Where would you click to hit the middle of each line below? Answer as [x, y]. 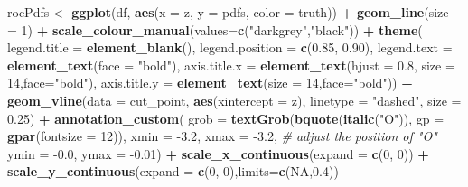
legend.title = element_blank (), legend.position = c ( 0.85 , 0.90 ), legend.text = [230, 47]
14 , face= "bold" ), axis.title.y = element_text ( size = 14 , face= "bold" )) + [210, 83]
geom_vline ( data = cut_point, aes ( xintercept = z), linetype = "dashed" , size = [234, 100]
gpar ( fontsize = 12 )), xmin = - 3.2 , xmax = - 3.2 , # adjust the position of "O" [222, 136]
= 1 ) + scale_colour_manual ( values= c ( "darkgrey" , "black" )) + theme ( [215, 29]
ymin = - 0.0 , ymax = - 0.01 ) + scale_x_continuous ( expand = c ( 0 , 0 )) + [218, 153]
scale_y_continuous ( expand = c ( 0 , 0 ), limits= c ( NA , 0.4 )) [173, 171]
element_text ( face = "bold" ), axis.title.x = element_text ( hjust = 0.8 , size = [231, 65]
